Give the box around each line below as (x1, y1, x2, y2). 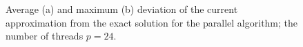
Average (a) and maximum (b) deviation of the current (6, 2, 238, 16)
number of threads (6, 29, 84, 43)
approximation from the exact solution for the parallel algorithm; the (6, 15, 298, 29)
